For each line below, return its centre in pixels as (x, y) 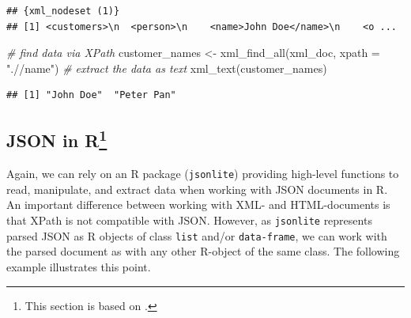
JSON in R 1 (57, 139)
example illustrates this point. (79, 266)
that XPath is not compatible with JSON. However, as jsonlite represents (189, 220)
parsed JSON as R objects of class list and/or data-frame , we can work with (197, 235)
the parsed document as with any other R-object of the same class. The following (203, 251)
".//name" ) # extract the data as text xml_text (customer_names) (167, 68)
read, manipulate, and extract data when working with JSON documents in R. (197, 189)
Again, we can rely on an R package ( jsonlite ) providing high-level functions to (203, 174)
